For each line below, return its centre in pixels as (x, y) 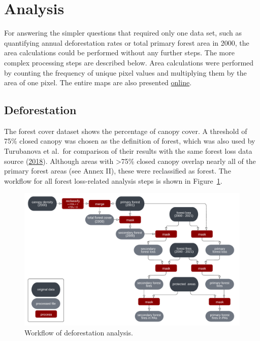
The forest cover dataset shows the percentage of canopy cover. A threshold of (126, 131)
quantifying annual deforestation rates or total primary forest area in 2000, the (127, 42)
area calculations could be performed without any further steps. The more (119, 53)
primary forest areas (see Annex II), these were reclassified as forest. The (118, 171)
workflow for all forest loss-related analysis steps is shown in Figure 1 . (113, 180)
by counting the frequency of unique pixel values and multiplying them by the (125, 72)
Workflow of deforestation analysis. (79, 332)
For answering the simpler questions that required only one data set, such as (123, 33)
